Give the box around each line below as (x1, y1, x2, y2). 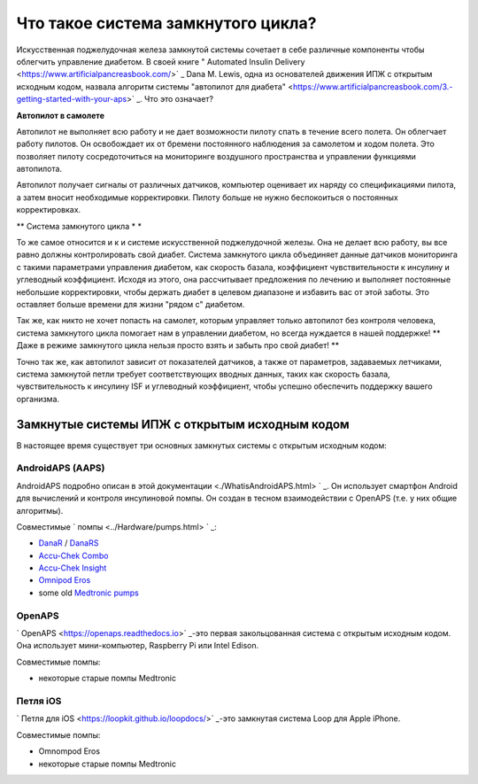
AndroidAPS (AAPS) (16, 462, 105, 474)
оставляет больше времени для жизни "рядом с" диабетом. (16, 299, 245, 309)
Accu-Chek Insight (38, 563, 107, 573)
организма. (16, 393, 60, 404)
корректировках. (16, 205, 81, 215)
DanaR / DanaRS (38, 538, 99, 548)
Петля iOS (16, 695, 62, 707)
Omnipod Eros (38, 575, 91, 586)
